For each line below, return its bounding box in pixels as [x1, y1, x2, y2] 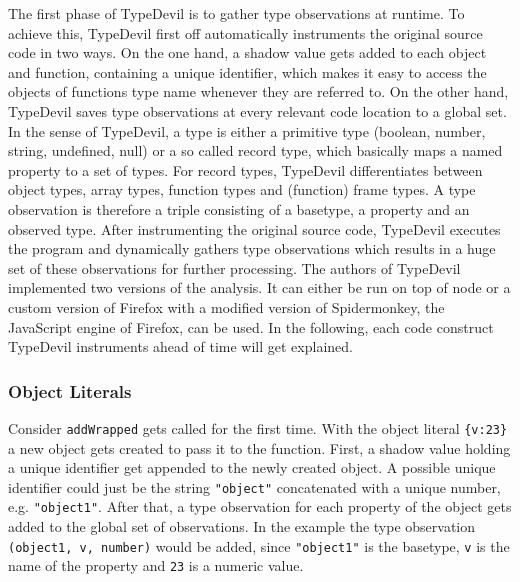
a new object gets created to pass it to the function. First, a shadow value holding [8, 437, 511, 458]
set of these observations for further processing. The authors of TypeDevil [8, 257, 461, 278]
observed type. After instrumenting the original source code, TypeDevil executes [8, 218, 501, 239]
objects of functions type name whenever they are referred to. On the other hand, [8, 81, 509, 102]
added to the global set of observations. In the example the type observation [8, 516, 476, 537]
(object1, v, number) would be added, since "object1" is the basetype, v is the [8, 535, 510, 556]
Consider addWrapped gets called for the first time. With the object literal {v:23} [8, 417, 508, 438]
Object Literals [8, 378, 132, 403]
